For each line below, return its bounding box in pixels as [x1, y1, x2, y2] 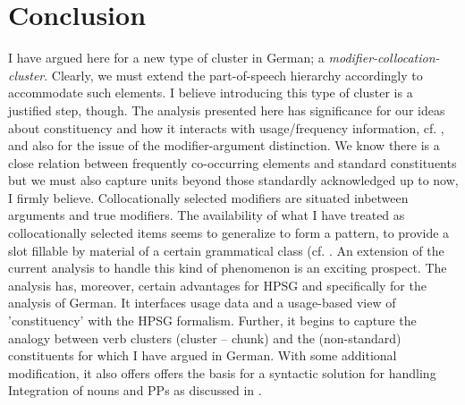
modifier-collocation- [328, 48, 440, 67]
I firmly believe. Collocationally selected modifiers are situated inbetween [8, 188, 409, 207]
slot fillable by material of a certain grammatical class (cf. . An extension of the [8, 240, 444, 259]
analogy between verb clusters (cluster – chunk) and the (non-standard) [8, 328, 402, 347]
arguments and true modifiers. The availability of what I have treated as [8, 206, 405, 224]
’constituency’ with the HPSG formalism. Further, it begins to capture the [8, 311, 417, 330]
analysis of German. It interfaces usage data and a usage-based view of [8, 293, 396, 312]
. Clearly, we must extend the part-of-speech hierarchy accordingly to [44, 65, 423, 84]
